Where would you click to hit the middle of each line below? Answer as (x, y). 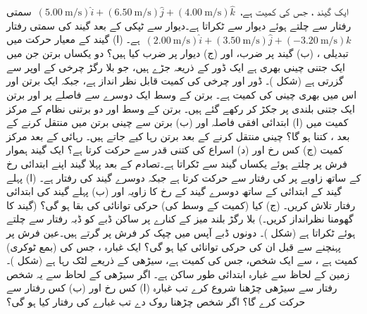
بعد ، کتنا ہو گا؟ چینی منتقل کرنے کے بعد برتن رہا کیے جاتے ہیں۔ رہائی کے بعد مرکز (178, 136)
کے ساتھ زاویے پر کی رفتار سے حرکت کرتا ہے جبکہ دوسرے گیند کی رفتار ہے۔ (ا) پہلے (184, 177)
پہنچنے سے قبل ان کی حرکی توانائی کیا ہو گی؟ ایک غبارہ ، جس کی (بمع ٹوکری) (174, 246)
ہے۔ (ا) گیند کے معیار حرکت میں (73, 39)
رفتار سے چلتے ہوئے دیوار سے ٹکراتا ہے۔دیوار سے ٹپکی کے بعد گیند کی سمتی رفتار (179, 25)
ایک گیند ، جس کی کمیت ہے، (294, 12)
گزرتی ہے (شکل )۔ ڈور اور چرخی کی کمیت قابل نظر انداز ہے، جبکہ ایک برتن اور (175, 81)
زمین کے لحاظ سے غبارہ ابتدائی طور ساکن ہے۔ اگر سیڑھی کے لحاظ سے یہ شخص (178, 274)
